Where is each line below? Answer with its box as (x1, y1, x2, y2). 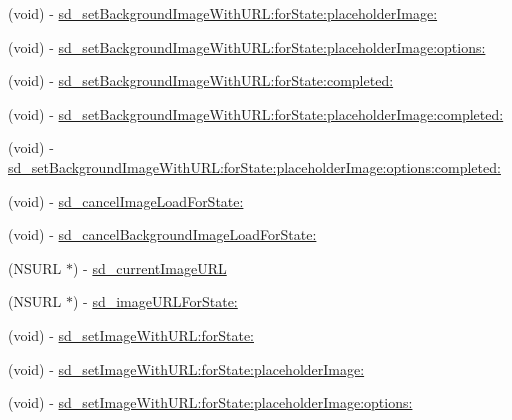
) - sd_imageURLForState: (72, 291, 238, 312)
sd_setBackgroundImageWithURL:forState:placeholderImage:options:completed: (8, 156, 501, 177)
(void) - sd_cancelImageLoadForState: (8, 190, 244, 211)
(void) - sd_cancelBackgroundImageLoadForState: (8, 224, 317, 245)
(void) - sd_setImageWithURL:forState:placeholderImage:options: (8, 392, 413, 413)
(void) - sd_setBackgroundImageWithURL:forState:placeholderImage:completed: (8, 103, 504, 124)
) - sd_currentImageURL (72, 257, 227, 278)
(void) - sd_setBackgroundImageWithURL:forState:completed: (8, 70, 394, 91)
